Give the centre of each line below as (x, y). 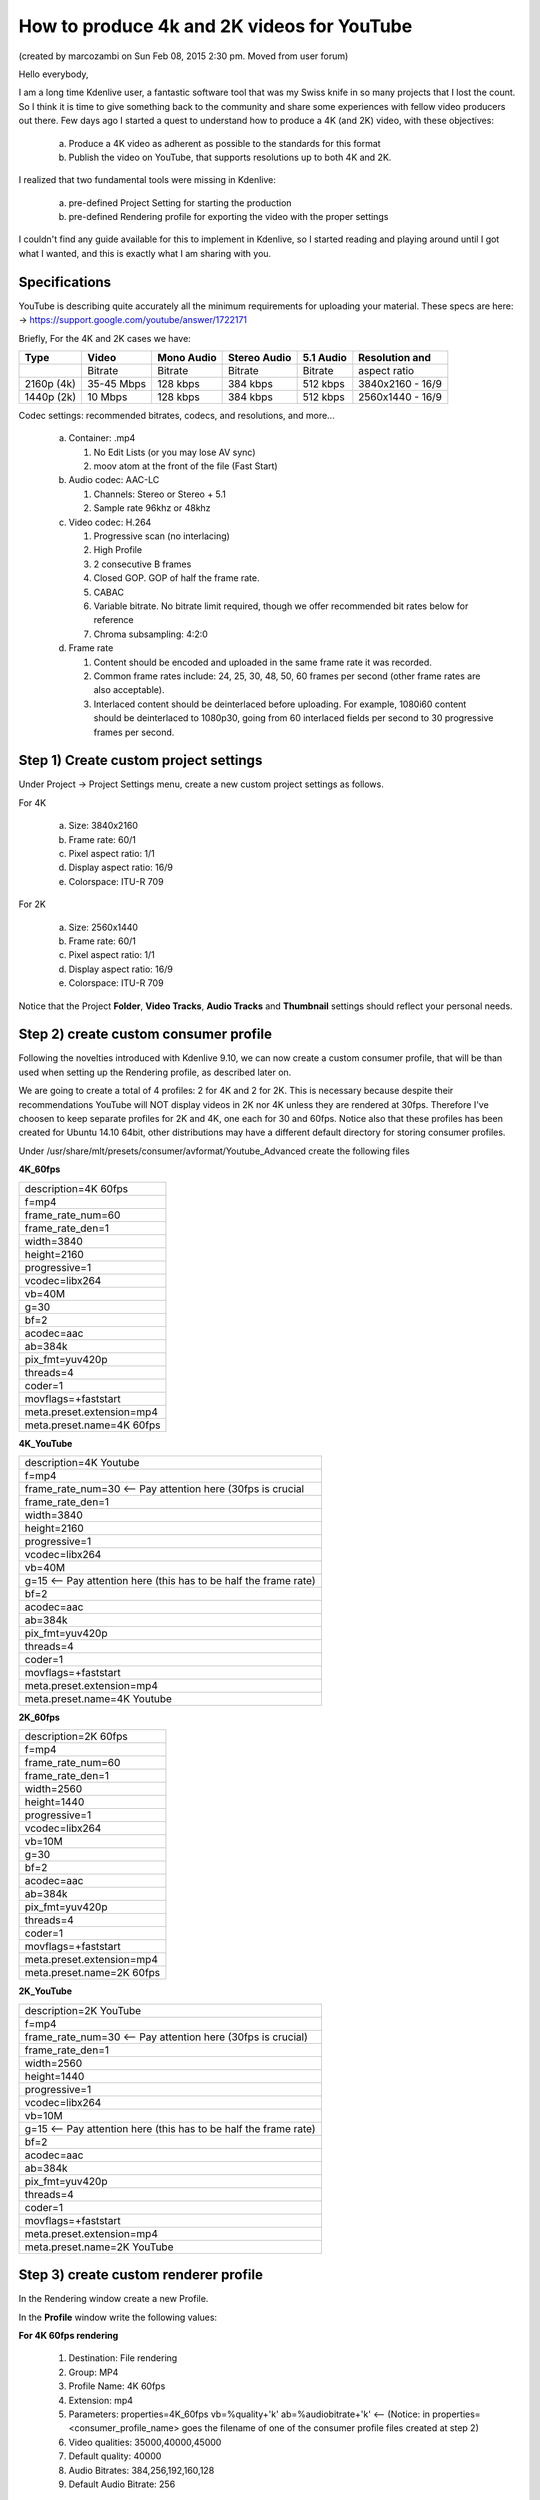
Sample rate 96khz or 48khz (152, 508)
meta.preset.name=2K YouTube (99, 2247)
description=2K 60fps (76, 1737)
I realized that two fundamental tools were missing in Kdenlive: (147, 180)
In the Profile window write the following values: (118, 2317)
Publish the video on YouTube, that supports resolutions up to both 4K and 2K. (230, 157)
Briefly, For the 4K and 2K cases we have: (105, 338)
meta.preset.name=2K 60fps (92, 1973)
